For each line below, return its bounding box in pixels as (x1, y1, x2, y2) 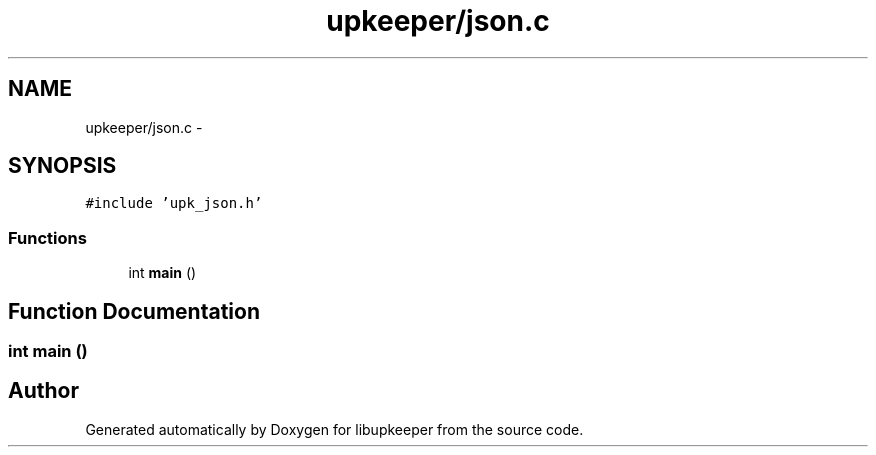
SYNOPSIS (8, 153, 117, 179)
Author (8, 378, 79, 404)
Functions (8, 227, 87, 248)
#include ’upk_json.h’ (85, 195, 263, 212)
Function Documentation (8, 298, 260, 324)
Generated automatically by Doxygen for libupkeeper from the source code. (85, 420, 584, 438)
